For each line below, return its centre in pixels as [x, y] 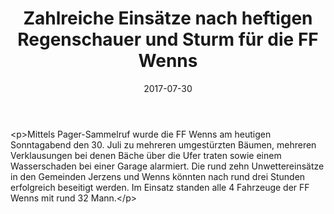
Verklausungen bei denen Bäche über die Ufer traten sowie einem [146, 155]
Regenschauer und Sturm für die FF [168, 39]
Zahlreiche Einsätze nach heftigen [168, 18]
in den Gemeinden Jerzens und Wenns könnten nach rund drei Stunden [158, 176]
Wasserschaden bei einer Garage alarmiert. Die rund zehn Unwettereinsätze [167, 166]
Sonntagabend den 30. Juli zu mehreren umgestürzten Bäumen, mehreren [163, 144]
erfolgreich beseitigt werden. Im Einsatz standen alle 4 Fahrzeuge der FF [160, 187]
